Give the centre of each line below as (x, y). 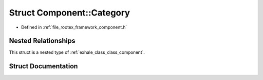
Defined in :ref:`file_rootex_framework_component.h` (74, 27)
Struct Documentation (43, 66)
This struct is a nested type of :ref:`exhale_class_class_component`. (77, 52)
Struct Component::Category (69, 13)
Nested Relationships (42, 41)
